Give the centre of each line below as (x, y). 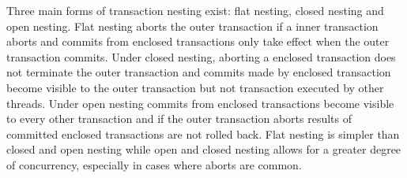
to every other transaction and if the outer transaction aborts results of (179, 119)
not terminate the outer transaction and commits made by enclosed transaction (199, 72)
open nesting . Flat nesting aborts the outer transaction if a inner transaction (192, 26)
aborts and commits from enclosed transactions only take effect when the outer (198, 41)
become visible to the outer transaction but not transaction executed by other (195, 87)
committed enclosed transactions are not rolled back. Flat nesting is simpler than (203, 133)
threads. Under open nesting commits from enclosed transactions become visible (200, 103)
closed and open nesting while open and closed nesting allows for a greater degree (204, 149)
